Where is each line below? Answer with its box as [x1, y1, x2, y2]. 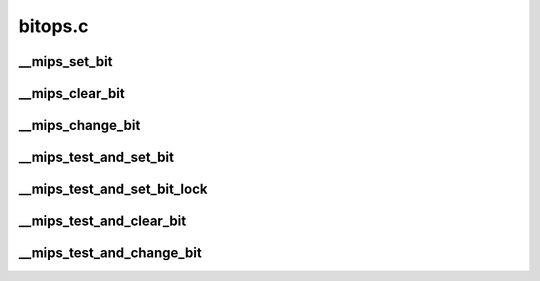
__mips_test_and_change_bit [18, 245, 202, 262]
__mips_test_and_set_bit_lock [18, 181, 208, 198]
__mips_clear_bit [18, 85, 125, 102]
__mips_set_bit [18, 53, 113, 70]
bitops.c [18, 15, 89, 37]
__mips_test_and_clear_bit [18, 213, 187, 230]
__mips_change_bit [18, 117, 141, 134]
